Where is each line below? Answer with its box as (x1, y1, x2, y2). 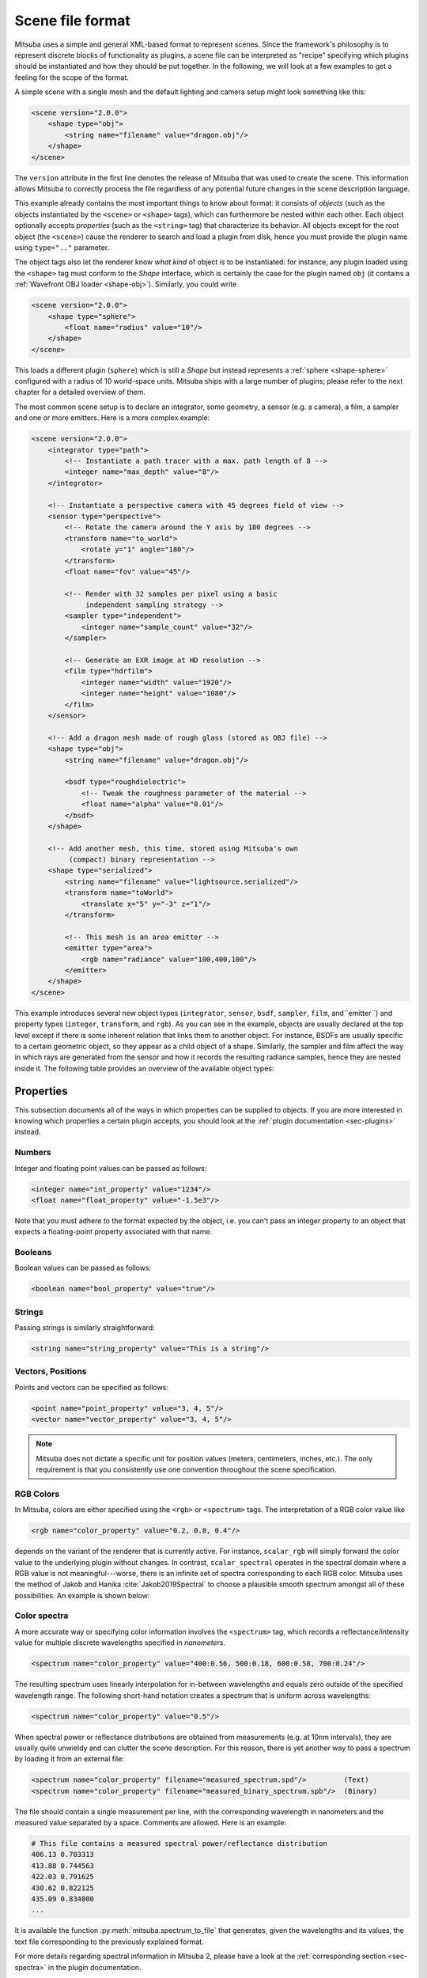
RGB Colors (14, 1488, 60, 1499)
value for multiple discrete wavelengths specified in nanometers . (14, 1638, 225, 1647)
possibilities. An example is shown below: (14, 1590, 150, 1600)
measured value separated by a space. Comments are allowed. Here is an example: (14, 1818, 286, 1828)
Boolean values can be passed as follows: (14, 1263, 152, 1273)
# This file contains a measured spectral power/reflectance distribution (31, 1840, 328, 1848)
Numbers (14, 1147, 51, 1158)
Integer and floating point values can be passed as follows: (14, 1163, 207, 1173)
